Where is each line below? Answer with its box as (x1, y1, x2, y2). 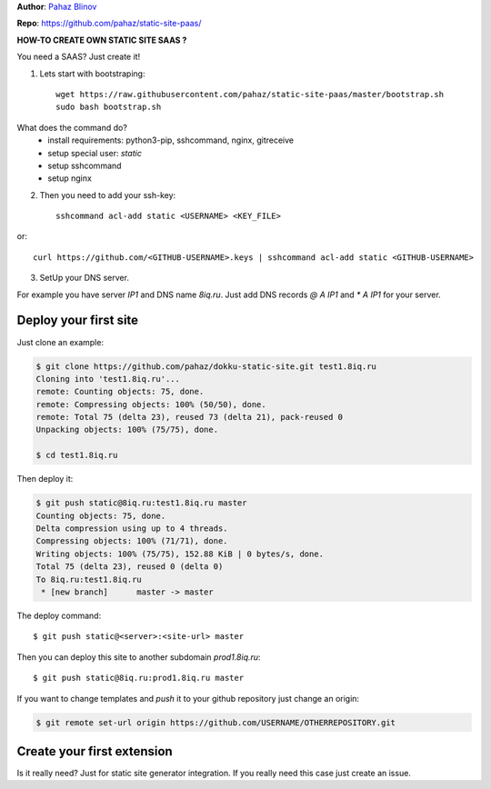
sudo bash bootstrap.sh (55, 102, 162, 113)
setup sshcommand (47, 160, 122, 171)
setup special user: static (47, 147, 143, 158)
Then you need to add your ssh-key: (39, 189, 176, 200)
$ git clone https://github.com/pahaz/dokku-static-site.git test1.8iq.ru (35, 361, 377, 372)
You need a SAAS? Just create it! (16, 51, 141, 63)
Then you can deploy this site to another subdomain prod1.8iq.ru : (16, 651, 261, 663)
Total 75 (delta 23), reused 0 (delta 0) (35, 562, 224, 572)
